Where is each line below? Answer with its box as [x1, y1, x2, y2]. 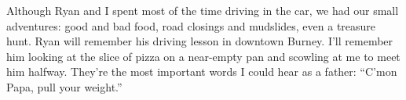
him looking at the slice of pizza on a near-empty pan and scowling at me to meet [6, 48, 401, 64]
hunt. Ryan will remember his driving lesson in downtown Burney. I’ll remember [6, 33, 393, 49]
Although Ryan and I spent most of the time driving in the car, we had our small [6, 2, 399, 18]
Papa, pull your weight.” [6, 78, 123, 95]
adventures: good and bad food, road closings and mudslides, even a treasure [6, 17, 376, 34]
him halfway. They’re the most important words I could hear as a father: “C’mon [6, 63, 397, 80]
